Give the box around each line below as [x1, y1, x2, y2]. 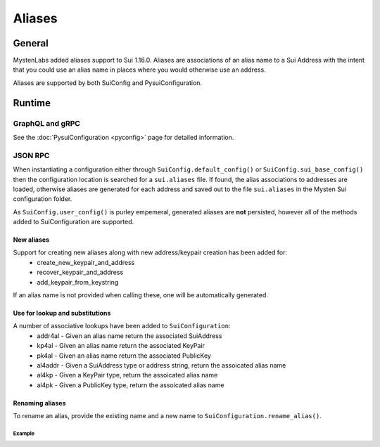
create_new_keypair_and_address [37, 258, 135, 266]
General [13, 37, 49, 49]
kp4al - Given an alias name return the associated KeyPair [37, 342, 205, 350]
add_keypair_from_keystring [37, 278, 119, 286]
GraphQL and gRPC [13, 118, 81, 128]
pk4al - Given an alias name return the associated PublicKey [37, 351, 211, 360]
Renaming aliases [13, 399, 66, 407]
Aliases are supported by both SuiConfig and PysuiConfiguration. [13, 78, 203, 87]
